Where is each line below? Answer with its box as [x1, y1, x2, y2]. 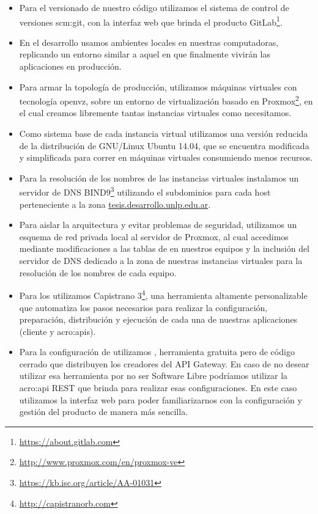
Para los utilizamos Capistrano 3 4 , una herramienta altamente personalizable [19, 287, 308, 301]
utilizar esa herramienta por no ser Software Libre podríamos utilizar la [19, 369, 288, 382]
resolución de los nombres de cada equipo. [19, 266, 177, 279]
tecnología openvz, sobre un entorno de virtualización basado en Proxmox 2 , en [19, 93, 313, 107]
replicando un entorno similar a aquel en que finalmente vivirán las [19, 48, 271, 61]
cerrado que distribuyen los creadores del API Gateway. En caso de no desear [19, 357, 309, 370]
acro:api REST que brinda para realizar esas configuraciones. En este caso [19, 381, 297, 394]
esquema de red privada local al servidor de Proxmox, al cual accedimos [19, 230, 289, 243]
